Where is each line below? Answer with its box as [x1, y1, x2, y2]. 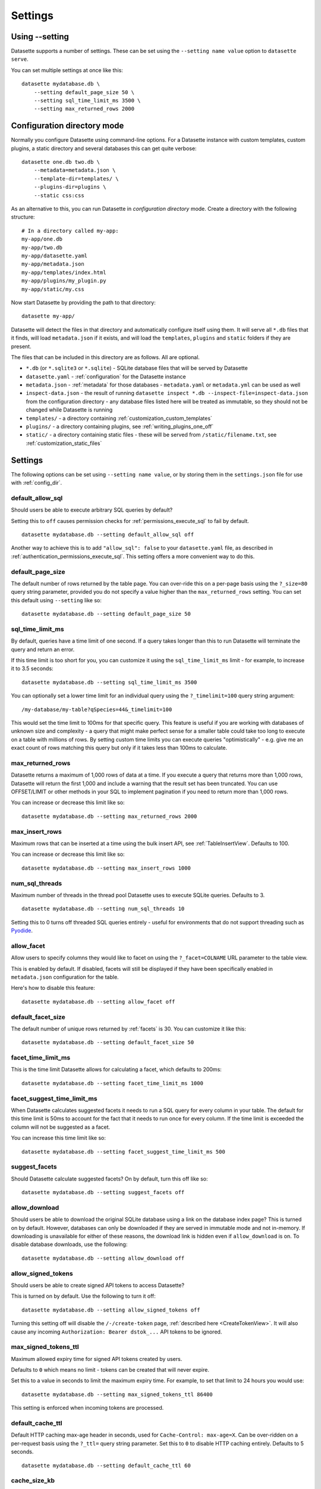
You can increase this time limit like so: [11, 1135, 106, 1142]
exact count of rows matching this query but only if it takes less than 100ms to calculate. [11, 744, 228, 752]
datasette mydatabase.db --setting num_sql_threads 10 [21, 905, 185, 912]
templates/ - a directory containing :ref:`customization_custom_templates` [26, 415, 212, 422]
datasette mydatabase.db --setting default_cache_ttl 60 [21, 1462, 191, 1469]
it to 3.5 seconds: [11, 665, 53, 672]
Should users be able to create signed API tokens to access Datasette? [11, 1281, 184, 1289]
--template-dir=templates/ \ [33, 175, 119, 182]
